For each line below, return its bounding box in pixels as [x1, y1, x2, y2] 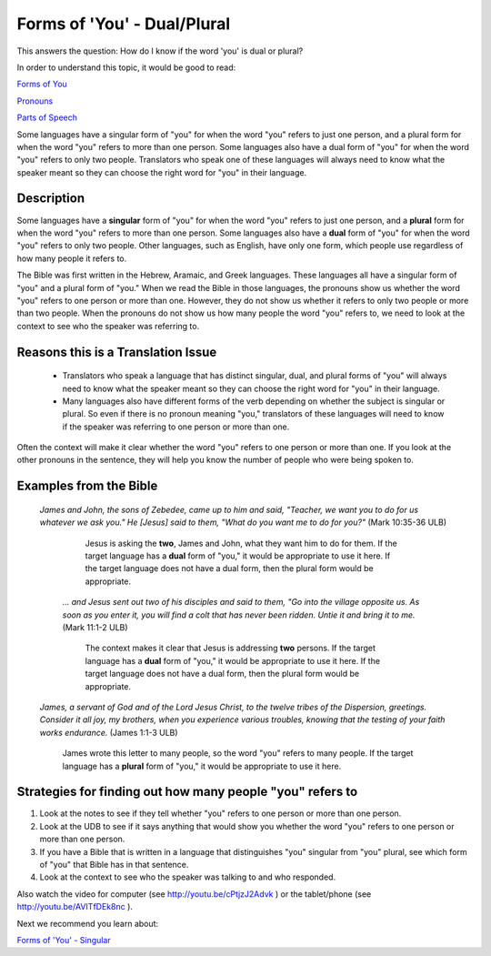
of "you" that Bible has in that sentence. [39, 859, 189, 870]
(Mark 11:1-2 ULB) [62, 621, 128, 632]
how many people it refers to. [16, 253, 127, 264]
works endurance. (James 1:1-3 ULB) [39, 727, 178, 738]
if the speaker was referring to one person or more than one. [62, 421, 290, 432]
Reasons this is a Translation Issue [16, 344, 217, 359]
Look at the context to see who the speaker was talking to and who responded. [39, 871, 336, 882]
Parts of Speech [16, 112, 77, 123]
